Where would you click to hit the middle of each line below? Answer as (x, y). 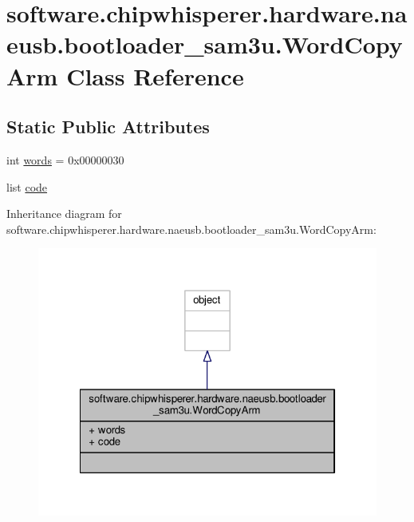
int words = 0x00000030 (65, 159)
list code (27, 186)
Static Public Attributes (108, 127)
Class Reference (155, 75)
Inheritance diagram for (64, 214)
